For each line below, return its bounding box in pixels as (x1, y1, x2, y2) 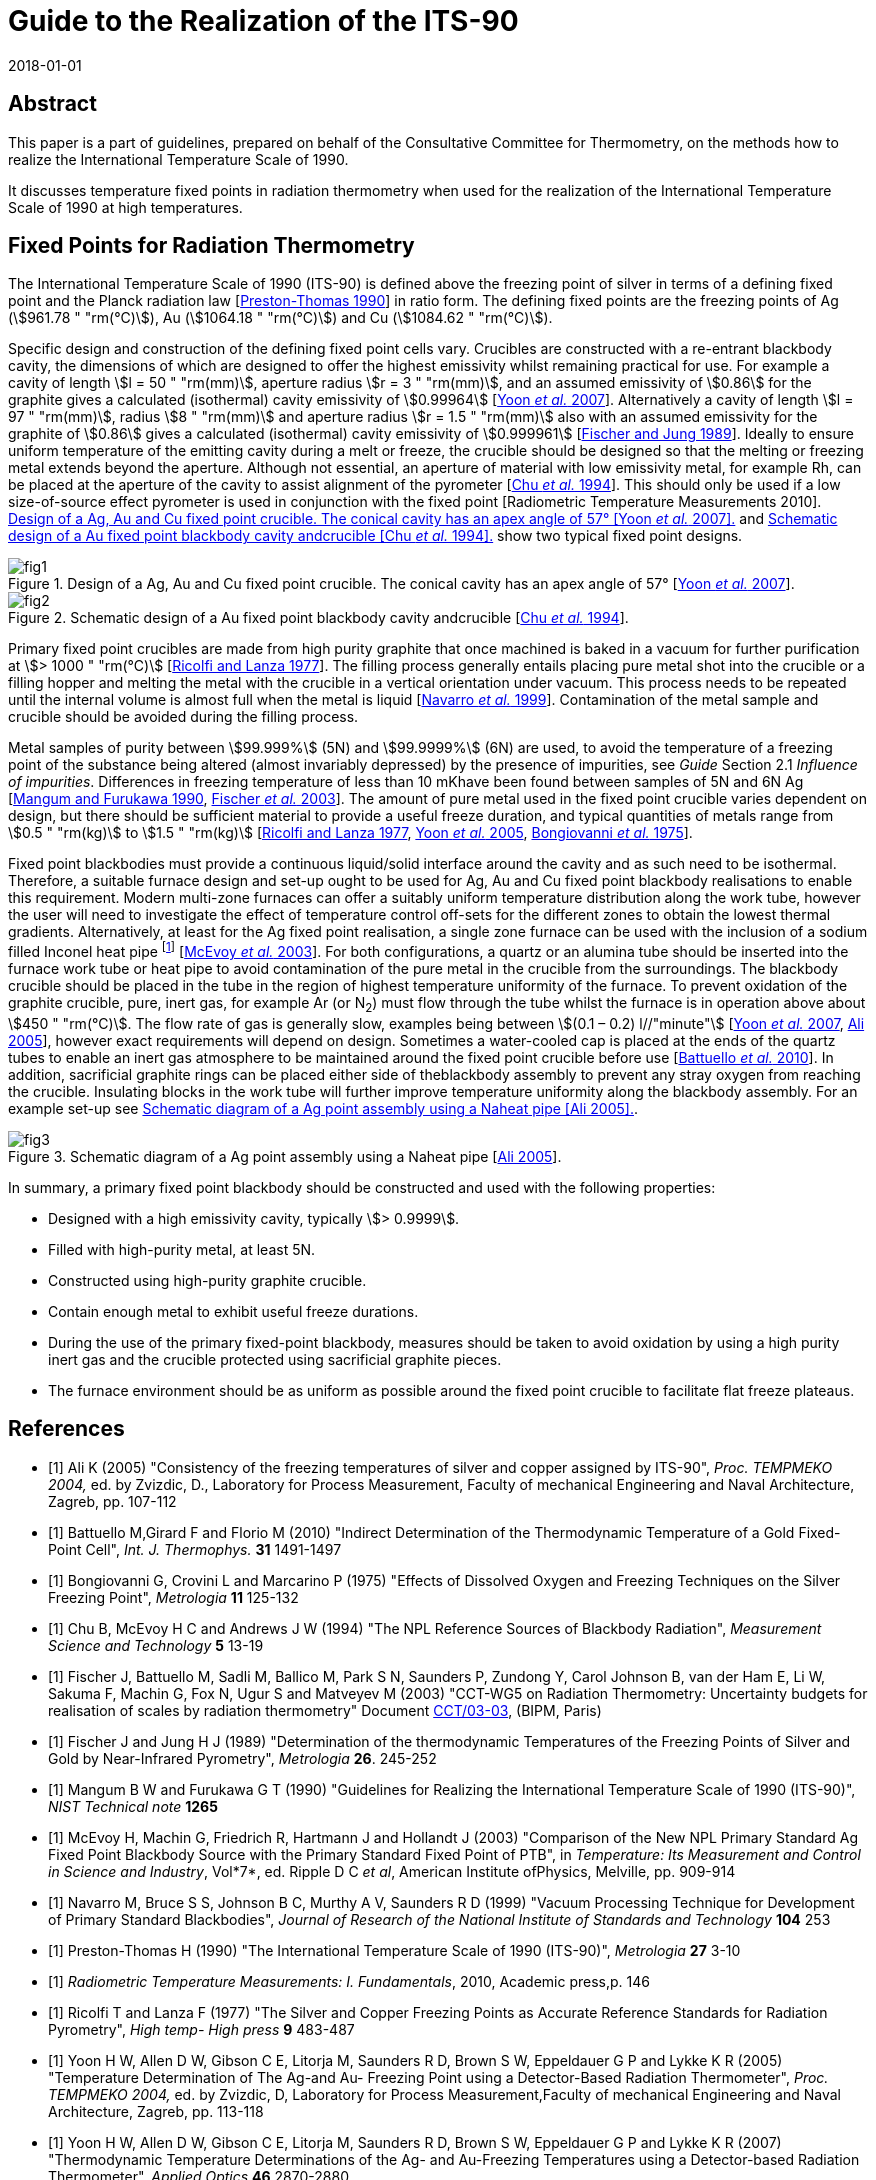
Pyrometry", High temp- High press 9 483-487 (48, 2020, 355, 2038)
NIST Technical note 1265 (48, 1797, 218, 1815)
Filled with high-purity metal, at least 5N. (48, 1240, 316, 1258)
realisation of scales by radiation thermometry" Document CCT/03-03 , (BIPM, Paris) (48, 1701, 602, 1719)
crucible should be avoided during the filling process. (8, 708, 359, 726)
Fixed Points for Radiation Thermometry (8, 233, 415, 259)
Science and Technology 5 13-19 (48, 1636, 264, 1654)
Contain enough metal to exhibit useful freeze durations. (48, 1302, 419, 1320)
